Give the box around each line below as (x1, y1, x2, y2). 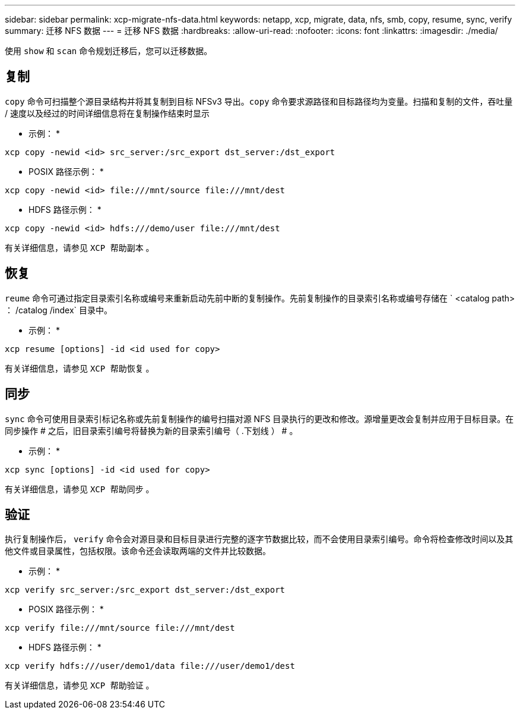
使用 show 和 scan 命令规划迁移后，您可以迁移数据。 (5, 46, 213, 56)
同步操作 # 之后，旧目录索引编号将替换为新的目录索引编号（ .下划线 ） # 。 (5, 425, 298, 436)
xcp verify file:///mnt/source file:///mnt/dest (5, 623, 235, 633)
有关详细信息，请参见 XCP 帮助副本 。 (5, 242, 154, 253)
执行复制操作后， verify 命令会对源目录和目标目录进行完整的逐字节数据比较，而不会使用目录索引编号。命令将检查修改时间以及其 (5, 534, 513, 545)
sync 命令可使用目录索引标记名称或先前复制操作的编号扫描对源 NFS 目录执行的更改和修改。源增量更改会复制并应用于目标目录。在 (5, 413, 514, 424)
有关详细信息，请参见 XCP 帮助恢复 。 (5, 363, 154, 373)
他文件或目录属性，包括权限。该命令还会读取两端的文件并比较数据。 (5, 546, 271, 556)
